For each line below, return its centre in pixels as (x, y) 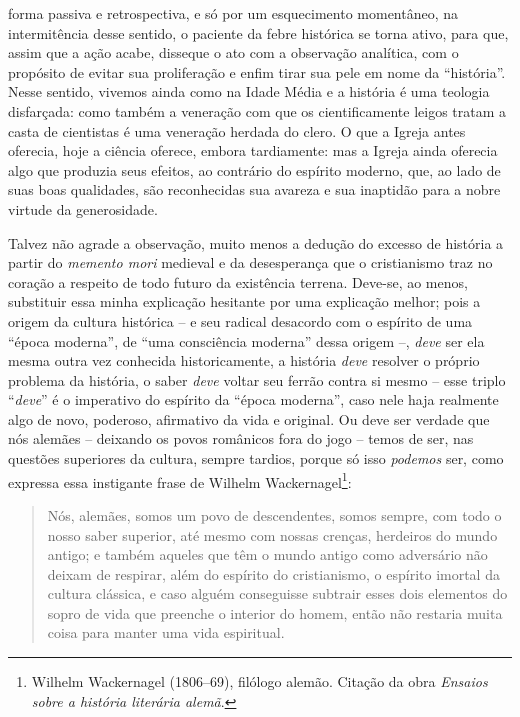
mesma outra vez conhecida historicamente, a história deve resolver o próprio (244, 360)
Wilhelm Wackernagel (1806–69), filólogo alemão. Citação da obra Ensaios (259, 681)
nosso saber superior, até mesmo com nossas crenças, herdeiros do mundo (272, 534)
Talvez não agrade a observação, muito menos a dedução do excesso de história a (256, 242)
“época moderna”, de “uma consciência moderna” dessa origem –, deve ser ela (246, 340)
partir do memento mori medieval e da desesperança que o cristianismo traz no (250, 262)
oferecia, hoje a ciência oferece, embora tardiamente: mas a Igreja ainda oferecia (253, 150)
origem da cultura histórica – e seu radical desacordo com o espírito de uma (240, 320)
